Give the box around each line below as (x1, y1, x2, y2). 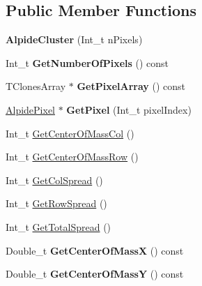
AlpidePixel (6, 102, 55, 116)
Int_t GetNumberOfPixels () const (6, 55, 169, 70)
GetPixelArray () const (77, 79, 186, 93)
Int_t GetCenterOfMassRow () (6, 149, 139, 164)
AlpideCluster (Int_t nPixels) (6, 32, 143, 47)
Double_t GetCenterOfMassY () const (6, 266, 184, 281)
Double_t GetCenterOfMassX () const (6, 243, 184, 257)
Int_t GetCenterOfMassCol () (6, 126, 134, 140)
